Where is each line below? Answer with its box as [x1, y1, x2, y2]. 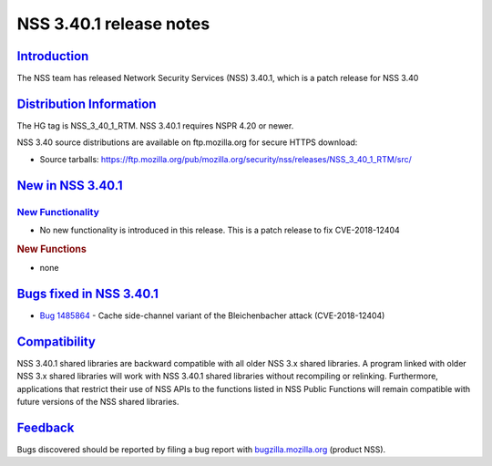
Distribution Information [16, 96, 157, 111]
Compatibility [16, 334, 96, 349]
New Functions [16, 243, 87, 255]
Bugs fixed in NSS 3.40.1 [16, 285, 159, 301]
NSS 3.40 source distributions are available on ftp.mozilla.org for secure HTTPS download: [16, 137, 358, 148]
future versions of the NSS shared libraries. [16, 396, 179, 407]
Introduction [16, 48, 89, 64]
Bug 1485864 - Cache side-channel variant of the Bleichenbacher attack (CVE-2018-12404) [39, 310, 385, 321]
